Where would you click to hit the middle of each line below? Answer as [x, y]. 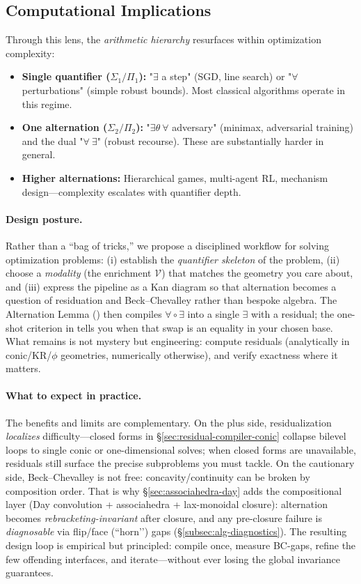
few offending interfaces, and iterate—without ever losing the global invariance [173, 559]
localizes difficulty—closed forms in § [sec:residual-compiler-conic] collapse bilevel [176, 436]
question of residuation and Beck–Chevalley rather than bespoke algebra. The [171, 300]
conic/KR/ [29, 354]
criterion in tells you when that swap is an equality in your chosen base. [180, 327]
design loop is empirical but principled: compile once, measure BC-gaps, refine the [181, 545]
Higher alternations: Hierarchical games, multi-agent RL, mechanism [175, 177]
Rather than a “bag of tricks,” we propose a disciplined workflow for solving [168, 245]
